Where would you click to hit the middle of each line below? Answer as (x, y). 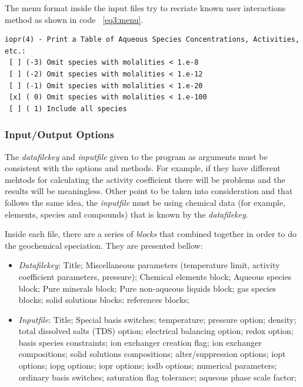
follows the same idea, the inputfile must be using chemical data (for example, (145, 202)
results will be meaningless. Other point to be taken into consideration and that (149, 191)
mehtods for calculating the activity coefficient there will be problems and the (145, 179)
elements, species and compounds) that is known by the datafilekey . (126, 214)
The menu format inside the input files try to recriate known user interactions (145, 8)
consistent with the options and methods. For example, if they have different (143, 168)
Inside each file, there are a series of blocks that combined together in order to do (151, 234)
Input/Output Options (60, 134)
